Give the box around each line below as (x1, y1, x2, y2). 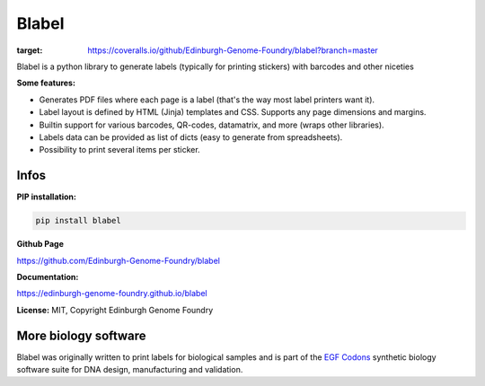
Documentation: (16, 271, 79, 282)
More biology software (16, 328, 147, 343)
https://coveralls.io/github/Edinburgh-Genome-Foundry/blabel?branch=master (87, 45, 379, 56)
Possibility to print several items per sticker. (39, 145, 201, 155)
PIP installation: (16, 191, 76, 202)
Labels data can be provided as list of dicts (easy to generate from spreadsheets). (39, 131, 343, 143)
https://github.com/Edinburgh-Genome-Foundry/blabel (16, 255, 220, 266)
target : (16, 45, 43, 56)
